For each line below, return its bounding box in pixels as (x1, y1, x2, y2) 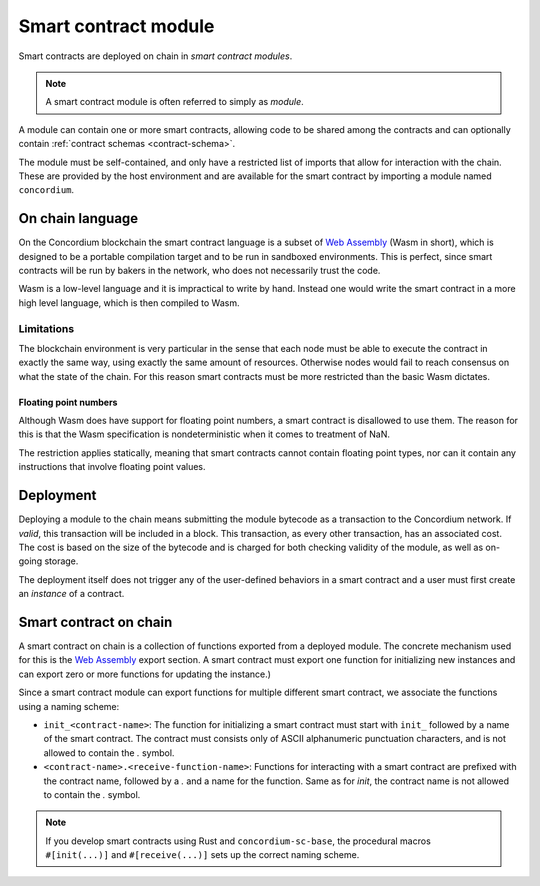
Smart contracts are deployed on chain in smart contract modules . (18, 50, 293, 62)
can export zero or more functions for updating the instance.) (18, 668, 272, 680)
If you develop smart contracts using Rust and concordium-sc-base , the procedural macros (45, 835, 432, 847)
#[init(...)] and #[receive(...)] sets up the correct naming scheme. (45, 849, 360, 861)
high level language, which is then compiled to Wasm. (18, 296, 240, 309)
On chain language (18, 210, 139, 227)
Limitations (18, 321, 75, 335)
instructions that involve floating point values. (18, 461, 206, 473)
